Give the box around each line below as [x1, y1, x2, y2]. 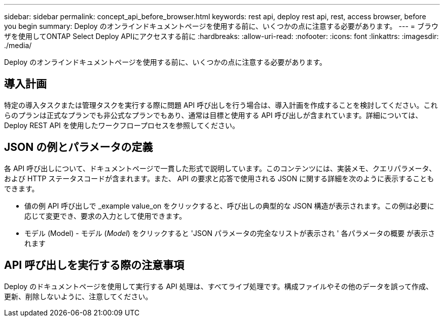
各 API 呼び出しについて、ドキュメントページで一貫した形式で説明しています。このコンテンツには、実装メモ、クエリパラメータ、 [4, 164, 436, 173]
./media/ [4, 41, 32, 50]
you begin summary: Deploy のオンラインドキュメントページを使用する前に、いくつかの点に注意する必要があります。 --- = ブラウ [4, 22, 438, 30]
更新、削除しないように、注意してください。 [4, 292, 153, 301]
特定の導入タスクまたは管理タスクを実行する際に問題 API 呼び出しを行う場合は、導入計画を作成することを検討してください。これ [4, 100, 438, 109]
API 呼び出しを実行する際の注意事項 [4, 259, 184, 272]
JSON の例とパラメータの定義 [4, 141, 153, 154]
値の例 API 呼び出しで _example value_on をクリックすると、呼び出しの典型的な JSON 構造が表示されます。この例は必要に [24, 201, 434, 210]
